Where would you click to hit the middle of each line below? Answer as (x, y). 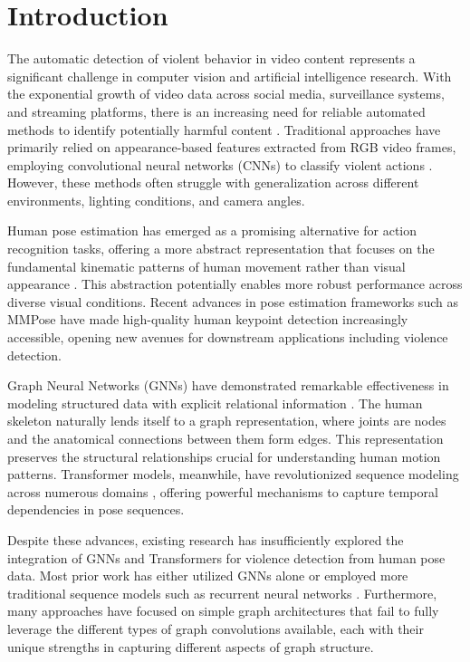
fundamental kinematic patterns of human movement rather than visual (206, 266)
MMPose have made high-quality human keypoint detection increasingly (208, 319)
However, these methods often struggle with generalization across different (213, 182)
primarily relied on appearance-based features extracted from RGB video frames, (232, 147)
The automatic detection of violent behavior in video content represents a (211, 58)
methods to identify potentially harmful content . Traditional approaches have (224, 129)
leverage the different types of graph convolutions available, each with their (216, 628)
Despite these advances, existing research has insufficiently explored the (206, 539)
